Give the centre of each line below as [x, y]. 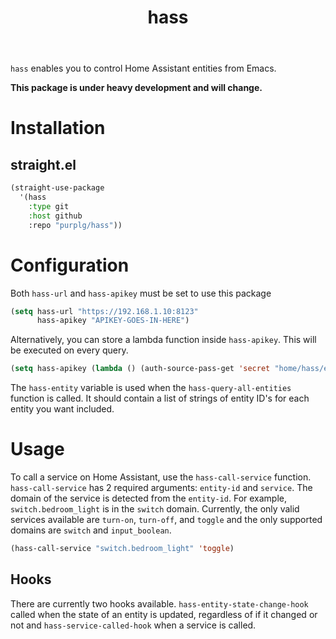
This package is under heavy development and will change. [136, 88]
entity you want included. [62, 409]
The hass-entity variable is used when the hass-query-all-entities [151, 388]
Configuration [70, 265]
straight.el [43, 164]
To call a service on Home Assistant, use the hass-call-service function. [161, 477]
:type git [49, 206]
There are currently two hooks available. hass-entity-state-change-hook [159, 603]
